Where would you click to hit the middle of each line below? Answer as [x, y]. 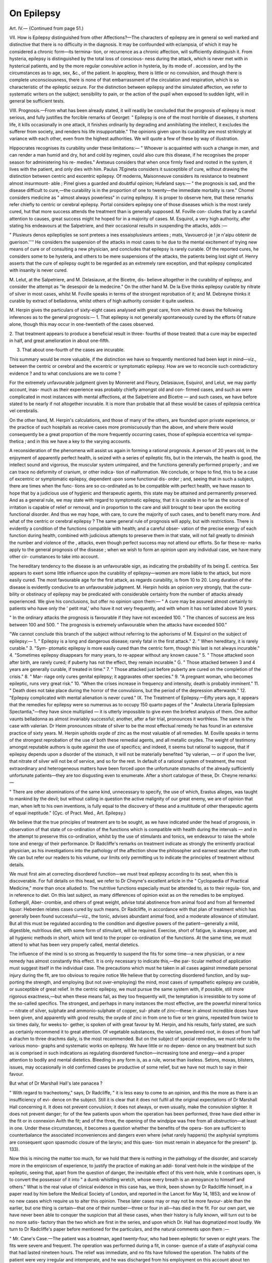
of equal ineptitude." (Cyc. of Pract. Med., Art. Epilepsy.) [67, 813]
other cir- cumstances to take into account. [54, 557]
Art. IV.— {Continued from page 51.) [47, 28]
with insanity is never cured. [39, 270]
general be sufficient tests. [37, 101]
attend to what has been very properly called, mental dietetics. [74, 944]
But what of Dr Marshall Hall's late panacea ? [56, 1083]
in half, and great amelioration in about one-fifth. [60, 341]
